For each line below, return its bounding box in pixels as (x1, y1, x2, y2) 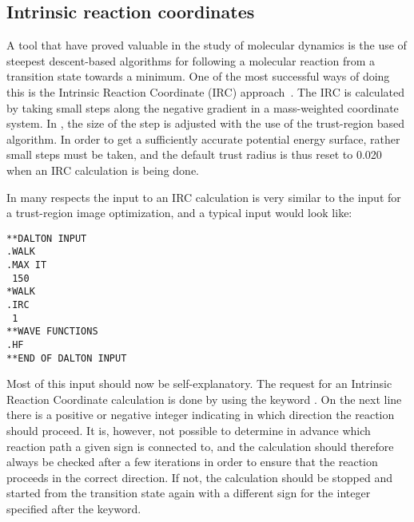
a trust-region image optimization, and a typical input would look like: (6, 204, 352, 221)
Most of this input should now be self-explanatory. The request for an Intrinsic (6, 375, 392, 392)
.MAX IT (6, 259, 47, 271)
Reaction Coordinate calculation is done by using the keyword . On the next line (6, 390, 402, 407)
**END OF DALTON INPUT (6, 352, 127, 364)
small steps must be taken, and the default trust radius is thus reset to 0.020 (6, 146, 382, 163)
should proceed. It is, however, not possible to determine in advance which (6, 422, 371, 439)
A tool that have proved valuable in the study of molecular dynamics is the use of (6, 37, 407, 53)
